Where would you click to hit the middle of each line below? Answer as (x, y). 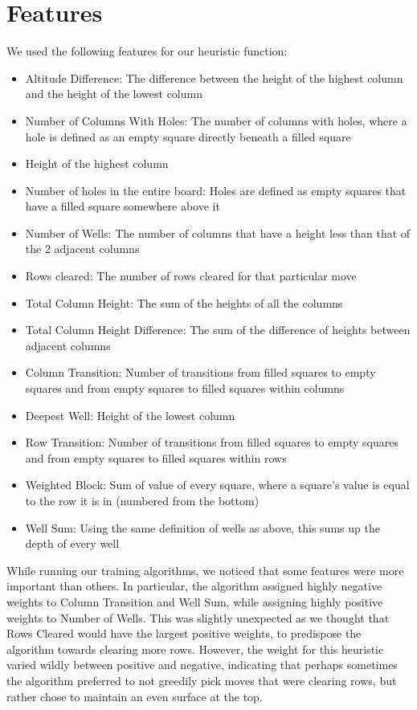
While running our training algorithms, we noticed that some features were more (205, 570)
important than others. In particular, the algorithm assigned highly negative (194, 586)
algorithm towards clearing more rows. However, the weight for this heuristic (195, 649)
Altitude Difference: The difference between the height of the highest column (214, 78)
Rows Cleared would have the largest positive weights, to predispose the (184, 633)
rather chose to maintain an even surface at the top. (135, 696)
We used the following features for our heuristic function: (147, 51)
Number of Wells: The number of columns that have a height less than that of (218, 233)
